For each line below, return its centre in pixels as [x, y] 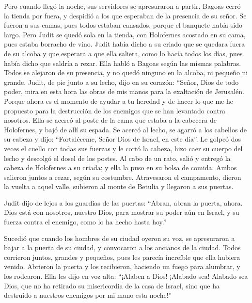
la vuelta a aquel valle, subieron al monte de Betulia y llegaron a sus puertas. [119, 186]
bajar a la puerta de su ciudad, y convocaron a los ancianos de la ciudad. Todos [122, 247]
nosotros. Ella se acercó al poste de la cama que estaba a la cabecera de [110, 120]
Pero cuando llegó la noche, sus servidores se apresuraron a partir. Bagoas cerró [122, 6]
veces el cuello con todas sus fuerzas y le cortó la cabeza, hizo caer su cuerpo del [123, 148]
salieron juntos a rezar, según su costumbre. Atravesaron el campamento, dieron [123, 177]
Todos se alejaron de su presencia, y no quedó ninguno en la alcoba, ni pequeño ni [126, 72]
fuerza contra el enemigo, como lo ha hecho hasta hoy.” [85, 222]
